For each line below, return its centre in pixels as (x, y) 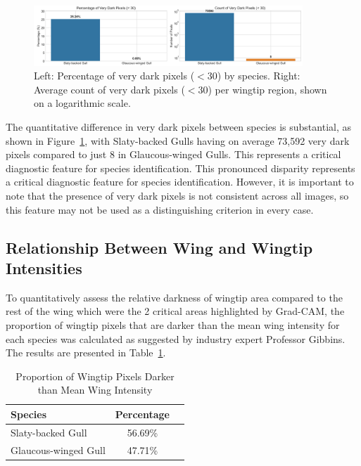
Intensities (44, 268)
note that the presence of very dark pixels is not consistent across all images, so (177, 196)
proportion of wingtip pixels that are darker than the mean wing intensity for (173, 325)
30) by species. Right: (254, 76)
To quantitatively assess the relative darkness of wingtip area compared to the (174, 297)
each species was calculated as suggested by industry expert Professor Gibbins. (176, 338)
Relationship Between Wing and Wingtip (159, 247)
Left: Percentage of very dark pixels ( (114, 76)
